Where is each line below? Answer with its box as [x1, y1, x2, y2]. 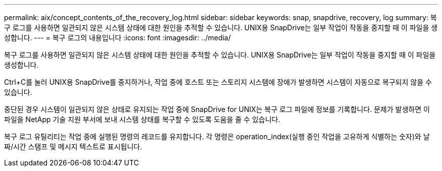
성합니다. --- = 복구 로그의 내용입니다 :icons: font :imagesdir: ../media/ [4, 33, 231, 42]
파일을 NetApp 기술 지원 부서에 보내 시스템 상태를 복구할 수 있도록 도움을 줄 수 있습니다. [4, 115, 281, 124]
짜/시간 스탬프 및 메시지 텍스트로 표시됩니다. [4, 142, 142, 151]
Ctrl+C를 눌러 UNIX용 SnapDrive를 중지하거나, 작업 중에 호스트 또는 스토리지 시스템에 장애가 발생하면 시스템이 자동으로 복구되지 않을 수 [4, 78, 432, 86]
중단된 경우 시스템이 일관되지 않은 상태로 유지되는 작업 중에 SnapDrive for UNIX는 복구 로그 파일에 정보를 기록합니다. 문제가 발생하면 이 [4, 105, 430, 113]
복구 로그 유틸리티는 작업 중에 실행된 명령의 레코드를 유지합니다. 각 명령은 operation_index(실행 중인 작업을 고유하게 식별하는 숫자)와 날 [4, 132, 430, 141]
